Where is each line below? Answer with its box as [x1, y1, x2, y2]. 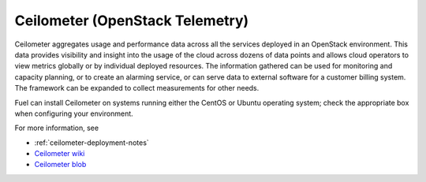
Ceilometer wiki [34, 149, 85, 158]
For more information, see [14, 123, 99, 133]
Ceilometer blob [34, 160, 87, 169]
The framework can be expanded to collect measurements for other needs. [14, 84, 260, 93]
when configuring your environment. [14, 109, 133, 118]
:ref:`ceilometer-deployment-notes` [34, 138, 149, 147]
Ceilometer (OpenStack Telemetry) [14, 12, 249, 29]
